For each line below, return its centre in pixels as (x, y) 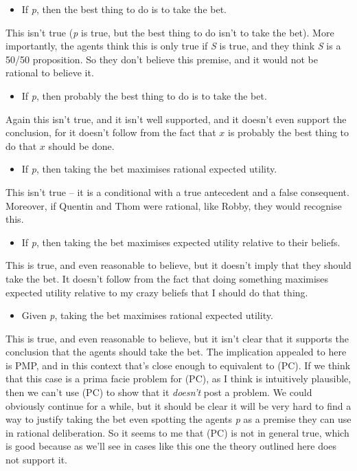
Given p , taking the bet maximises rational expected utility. (147, 315)
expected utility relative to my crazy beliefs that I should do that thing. (157, 292)
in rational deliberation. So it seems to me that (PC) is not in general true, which (177, 432)
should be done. (81, 145)
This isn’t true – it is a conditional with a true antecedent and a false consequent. (177, 191)
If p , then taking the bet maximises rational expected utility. (149, 169)
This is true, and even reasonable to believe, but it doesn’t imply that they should (178, 265)
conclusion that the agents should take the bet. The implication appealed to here (176, 352)
